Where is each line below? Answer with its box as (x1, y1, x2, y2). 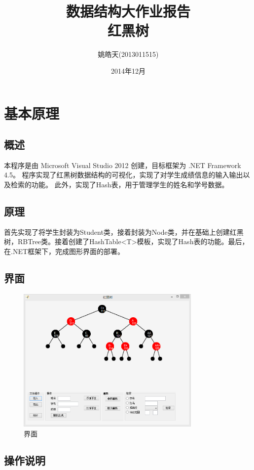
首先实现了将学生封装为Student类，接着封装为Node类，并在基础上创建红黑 (4, 226, 244, 237)
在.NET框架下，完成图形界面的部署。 (4, 246, 125, 256)
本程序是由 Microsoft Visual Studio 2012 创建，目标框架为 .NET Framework (4, 160, 241, 170)
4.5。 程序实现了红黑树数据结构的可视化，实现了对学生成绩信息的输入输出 (4, 170, 243, 180)
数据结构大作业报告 (66, 1, 190, 21)
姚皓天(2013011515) (98, 49, 159, 59)
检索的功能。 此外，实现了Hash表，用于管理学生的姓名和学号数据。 (10, 179, 229, 190)
